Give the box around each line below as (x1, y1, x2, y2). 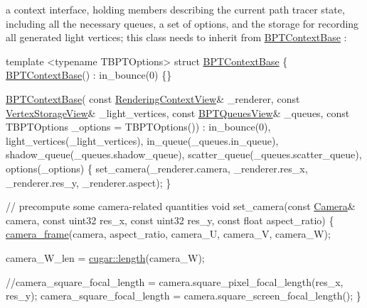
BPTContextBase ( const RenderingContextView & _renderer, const (6, 91, 300, 106)
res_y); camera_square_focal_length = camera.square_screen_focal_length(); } (6, 288, 361, 303)
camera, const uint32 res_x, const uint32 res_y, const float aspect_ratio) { (6, 212, 334, 227)
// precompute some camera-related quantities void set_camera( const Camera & (6, 199, 356, 214)
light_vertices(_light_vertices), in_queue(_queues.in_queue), (6, 133, 279, 148)
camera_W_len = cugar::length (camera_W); (6, 250, 205, 265)
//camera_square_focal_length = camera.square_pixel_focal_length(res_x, (6, 274, 344, 289)
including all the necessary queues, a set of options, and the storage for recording (6, 16, 359, 31)
